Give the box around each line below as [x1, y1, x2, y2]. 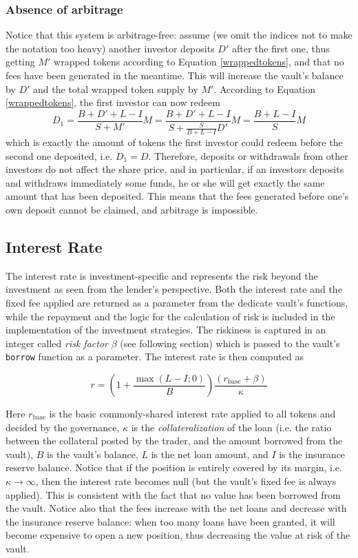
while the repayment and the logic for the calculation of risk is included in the [6, 309, 335, 323]
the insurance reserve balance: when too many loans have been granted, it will [6, 514, 335, 528]
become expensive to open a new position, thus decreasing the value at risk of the [6, 528, 350, 542]
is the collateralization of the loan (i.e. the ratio [131, 420, 332, 434]
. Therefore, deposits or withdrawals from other [148, 148, 348, 163]
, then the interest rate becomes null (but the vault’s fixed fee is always [35, 473, 337, 488]
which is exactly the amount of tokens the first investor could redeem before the [6, 135, 343, 149]
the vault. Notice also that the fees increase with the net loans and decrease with [6, 501, 347, 515]
